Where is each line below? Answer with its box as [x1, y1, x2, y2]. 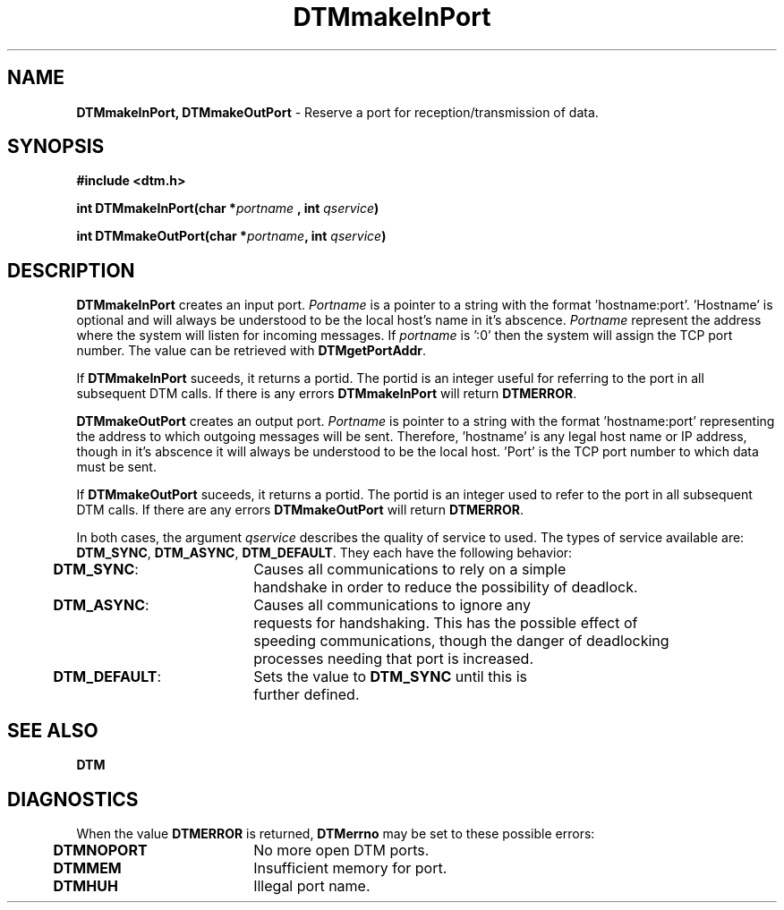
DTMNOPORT [53, 840, 148, 859]
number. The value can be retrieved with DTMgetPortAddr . [76, 343, 426, 359]
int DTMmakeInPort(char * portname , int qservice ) [76, 200, 379, 217]
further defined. [253, 685, 360, 704]
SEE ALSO [7, 719, 98, 742]
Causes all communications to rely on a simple [253, 560, 567, 579]
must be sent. [76, 459, 157, 475]
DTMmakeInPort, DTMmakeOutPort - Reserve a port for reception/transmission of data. [76, 104, 599, 120]
